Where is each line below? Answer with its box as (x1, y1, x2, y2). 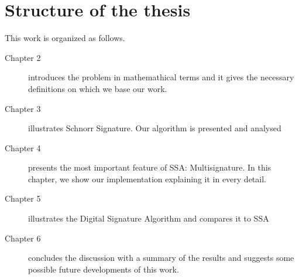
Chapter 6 (5, 232, 41, 244)
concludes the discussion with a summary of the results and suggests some (28, 251, 294, 264)
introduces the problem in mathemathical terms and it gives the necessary (28, 71, 294, 83)
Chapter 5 (5, 192, 41, 205)
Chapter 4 (5, 141, 41, 154)
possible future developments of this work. (28, 263, 179, 275)
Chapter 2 (5, 51, 41, 63)
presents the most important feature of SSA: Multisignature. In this (28, 161, 271, 173)
